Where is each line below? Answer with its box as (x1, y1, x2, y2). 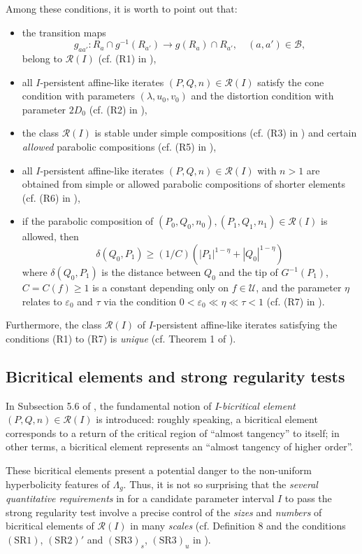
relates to (22, 293, 62, 308)
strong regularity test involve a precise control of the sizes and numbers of (6, 504, 322, 519)
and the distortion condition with (191, 88, 334, 103)
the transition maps (22, 25, 106, 39)
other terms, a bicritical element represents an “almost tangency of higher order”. (6, 439, 354, 454)
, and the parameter (256, 280, 342, 294)
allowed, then (22, 229, 79, 244)
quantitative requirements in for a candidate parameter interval (6, 491, 275, 505)
